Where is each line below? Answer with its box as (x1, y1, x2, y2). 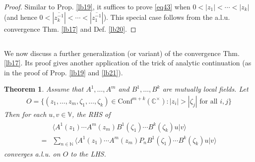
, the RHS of (72, 108, 111, 119)
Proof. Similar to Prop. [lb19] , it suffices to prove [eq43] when (4, 1, 191, 11)
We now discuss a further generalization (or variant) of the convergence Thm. (4, 48, 240, 58)
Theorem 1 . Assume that (4, 84, 84, 94)
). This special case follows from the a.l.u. (103, 11, 230, 22)
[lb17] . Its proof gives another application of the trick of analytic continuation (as (4, 57, 252, 68)
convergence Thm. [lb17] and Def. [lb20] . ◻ (4, 23, 136, 34)
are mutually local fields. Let (162, 84, 249, 94)
